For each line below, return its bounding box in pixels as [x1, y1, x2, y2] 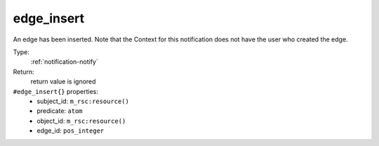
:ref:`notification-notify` [30, 58, 98, 66]
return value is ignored [30, 77, 96, 86]
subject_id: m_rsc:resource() [36, 97, 130, 105]
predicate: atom [36, 107, 84, 115]
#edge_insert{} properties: [13, 87, 98, 95]
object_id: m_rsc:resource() [36, 117, 126, 125]
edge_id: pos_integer [36, 126, 105, 135]
